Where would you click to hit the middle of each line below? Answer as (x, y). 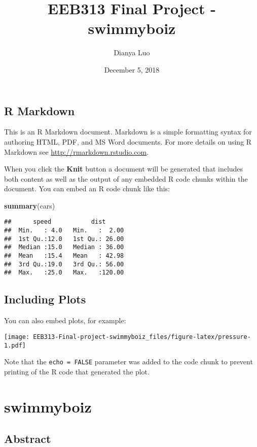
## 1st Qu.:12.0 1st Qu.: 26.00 (64, 239)
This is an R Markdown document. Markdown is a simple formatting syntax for (128, 132)
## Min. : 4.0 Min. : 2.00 (64, 231)
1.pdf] (15, 345)
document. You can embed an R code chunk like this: (87, 188)
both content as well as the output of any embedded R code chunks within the (126, 178)
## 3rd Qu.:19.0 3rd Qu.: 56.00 (64, 264)
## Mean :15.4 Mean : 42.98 (64, 256)
